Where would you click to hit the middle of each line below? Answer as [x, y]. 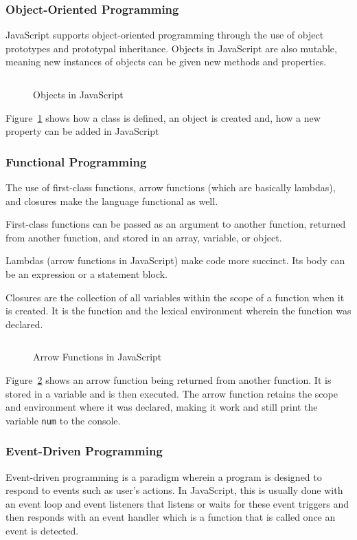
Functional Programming [76, 161]
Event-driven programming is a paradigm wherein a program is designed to [164, 476]
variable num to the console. [63, 420]
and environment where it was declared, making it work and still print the [162, 407]
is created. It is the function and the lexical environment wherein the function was [178, 311]
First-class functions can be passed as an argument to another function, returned [176, 224]
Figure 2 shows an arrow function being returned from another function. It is [169, 379]
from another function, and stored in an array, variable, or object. [144, 237]
